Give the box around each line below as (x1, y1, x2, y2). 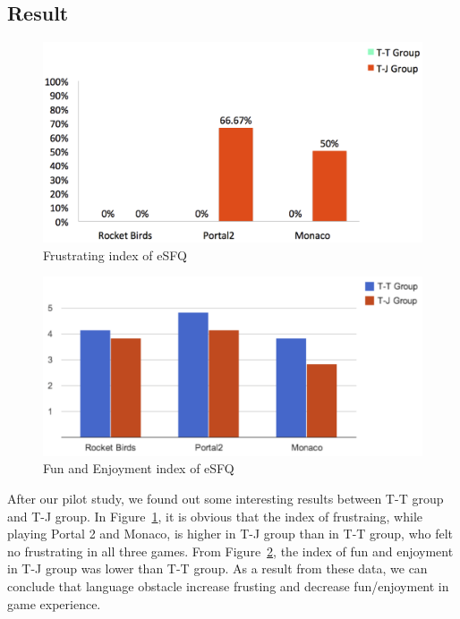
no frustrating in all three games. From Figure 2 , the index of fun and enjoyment (7, 541, 454, 560)
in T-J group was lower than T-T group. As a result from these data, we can (7, 559, 428, 578)
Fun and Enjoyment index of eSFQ (43, 459, 234, 478)
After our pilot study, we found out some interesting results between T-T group (7, 488, 444, 507)
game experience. (7, 594, 101, 613)
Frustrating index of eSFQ (43, 245, 187, 264)
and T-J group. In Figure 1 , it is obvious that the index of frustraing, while (7, 506, 423, 525)
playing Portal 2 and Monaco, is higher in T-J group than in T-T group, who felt (7, 524, 454, 543)
